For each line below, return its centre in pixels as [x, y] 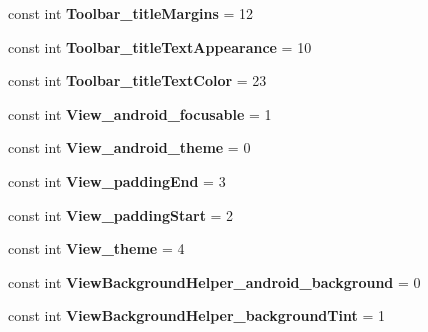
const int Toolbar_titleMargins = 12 [131, 13]
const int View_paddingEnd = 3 [117, 180]
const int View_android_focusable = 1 [140, 113]
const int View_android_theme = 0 [129, 147]
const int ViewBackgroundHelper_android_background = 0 [214, 281]
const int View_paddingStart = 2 [121, 214]
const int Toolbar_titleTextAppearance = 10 [160, 46]
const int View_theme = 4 [96, 248]
